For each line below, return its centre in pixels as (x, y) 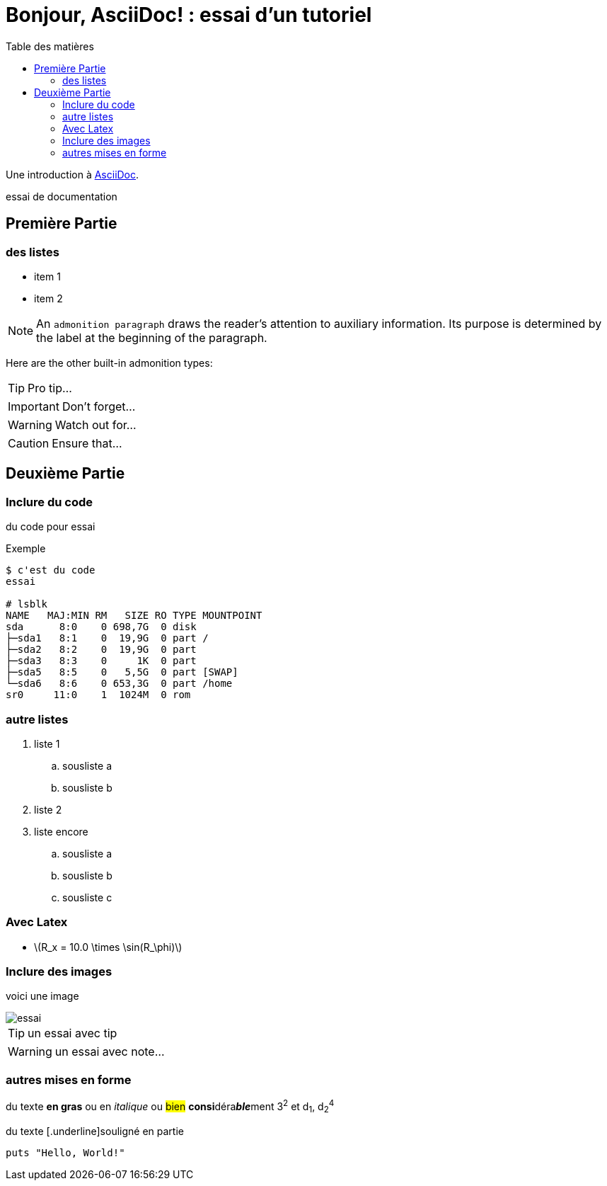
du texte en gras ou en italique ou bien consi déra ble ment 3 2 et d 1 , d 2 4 (170, 1107)
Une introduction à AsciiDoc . (73, 174)
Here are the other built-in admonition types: (109, 363)
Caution (29, 443)
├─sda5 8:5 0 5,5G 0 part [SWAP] (122, 672)
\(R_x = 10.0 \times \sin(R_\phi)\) (108, 947)
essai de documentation (62, 196)
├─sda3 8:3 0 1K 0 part (101, 661)
